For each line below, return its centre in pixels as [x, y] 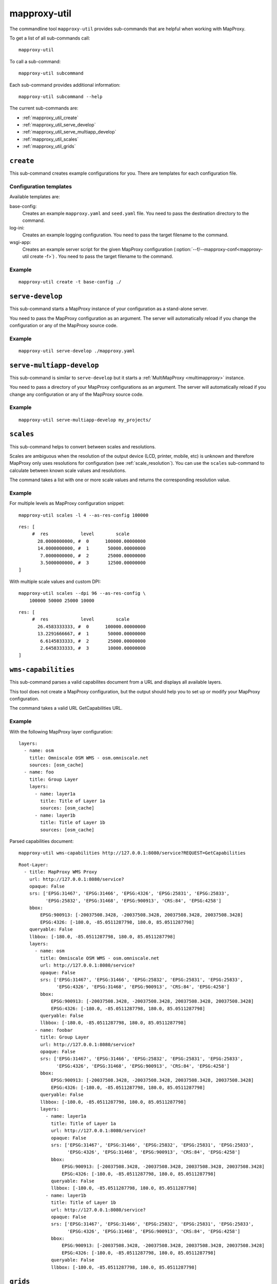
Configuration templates [41, 186]
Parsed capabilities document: [42, 841]
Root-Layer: [34, 865]
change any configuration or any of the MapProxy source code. [76, 394]
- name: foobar [54, 1030]
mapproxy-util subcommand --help [61, 97]
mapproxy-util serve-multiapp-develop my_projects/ [85, 420]
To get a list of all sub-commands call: [50, 38]
